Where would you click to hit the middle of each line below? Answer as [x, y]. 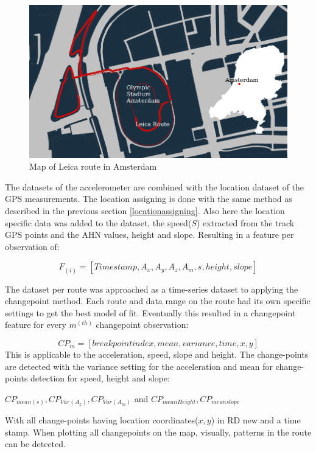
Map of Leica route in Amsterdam [93, 166]
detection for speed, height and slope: [100, 378]
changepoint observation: [142, 325]
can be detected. [35, 444]
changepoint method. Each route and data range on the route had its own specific [158, 301]
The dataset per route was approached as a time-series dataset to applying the [152, 289]
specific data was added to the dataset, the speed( [98, 222]
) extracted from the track [245, 222]
